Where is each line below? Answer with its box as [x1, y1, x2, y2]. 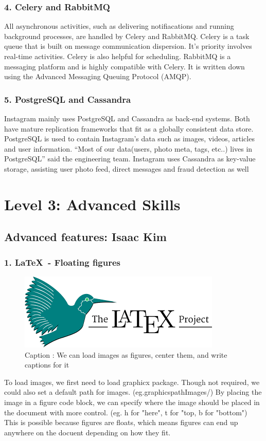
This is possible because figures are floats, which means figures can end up [4, 417, 238, 428]
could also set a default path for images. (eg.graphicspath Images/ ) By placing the [4, 387, 262, 397]
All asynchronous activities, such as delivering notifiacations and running [4, 21, 234, 31]
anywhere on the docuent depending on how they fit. [4, 427, 171, 437]
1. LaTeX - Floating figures [4, 255, 121, 268]
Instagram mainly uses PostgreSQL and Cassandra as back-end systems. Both [4, 113, 250, 123]
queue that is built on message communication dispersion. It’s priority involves [4, 41, 252, 51]
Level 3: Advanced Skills [4, 193, 181, 214]
